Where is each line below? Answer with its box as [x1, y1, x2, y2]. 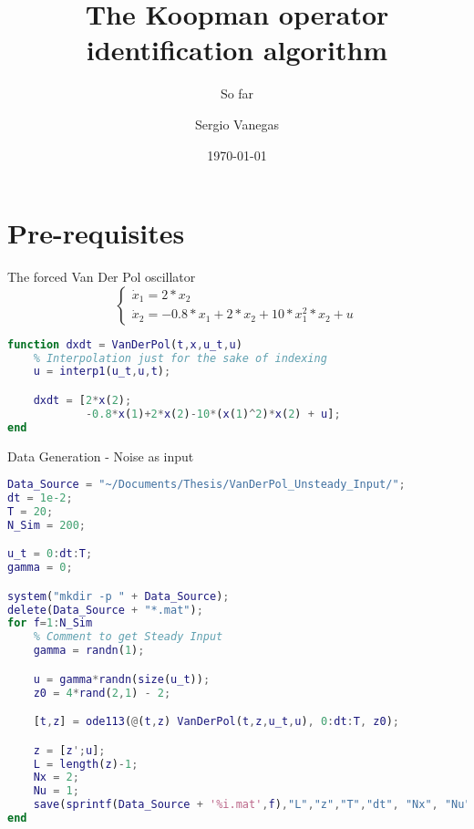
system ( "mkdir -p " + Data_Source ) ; [7, 589, 230, 603]
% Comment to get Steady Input [33, 630, 223, 644]
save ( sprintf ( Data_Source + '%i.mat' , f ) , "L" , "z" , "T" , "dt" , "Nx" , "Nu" [33, 798, 471, 812]
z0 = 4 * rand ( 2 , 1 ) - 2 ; [33, 686, 171, 699]
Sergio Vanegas [195, 114, 279, 133]
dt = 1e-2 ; [7, 492, 73, 504]
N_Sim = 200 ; [7, 518, 86, 532]
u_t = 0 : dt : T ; [7, 547, 93, 561]
